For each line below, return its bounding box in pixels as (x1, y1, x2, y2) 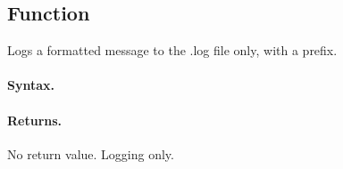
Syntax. (7, 76, 54, 94)
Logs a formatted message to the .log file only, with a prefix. (7, 41, 338, 60)
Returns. (7, 110, 63, 129)
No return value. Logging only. (7, 144, 174, 163)
